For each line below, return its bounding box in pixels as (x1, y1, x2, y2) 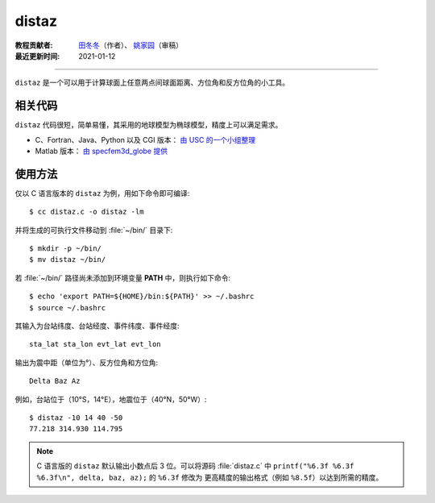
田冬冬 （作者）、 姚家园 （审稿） (78, 40, 183, 50)
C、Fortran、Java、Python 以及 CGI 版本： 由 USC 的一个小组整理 (35, 135, 256, 144)
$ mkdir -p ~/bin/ (29, 244, 102, 253)
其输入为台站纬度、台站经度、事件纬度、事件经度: (14, 321, 180, 330)
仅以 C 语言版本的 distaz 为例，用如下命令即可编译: (14, 188, 190, 197)
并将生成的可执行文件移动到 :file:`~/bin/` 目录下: (14, 225, 173, 235)
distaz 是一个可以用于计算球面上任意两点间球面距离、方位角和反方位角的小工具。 (14, 77, 290, 88)
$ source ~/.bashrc (29, 303, 106, 312)
